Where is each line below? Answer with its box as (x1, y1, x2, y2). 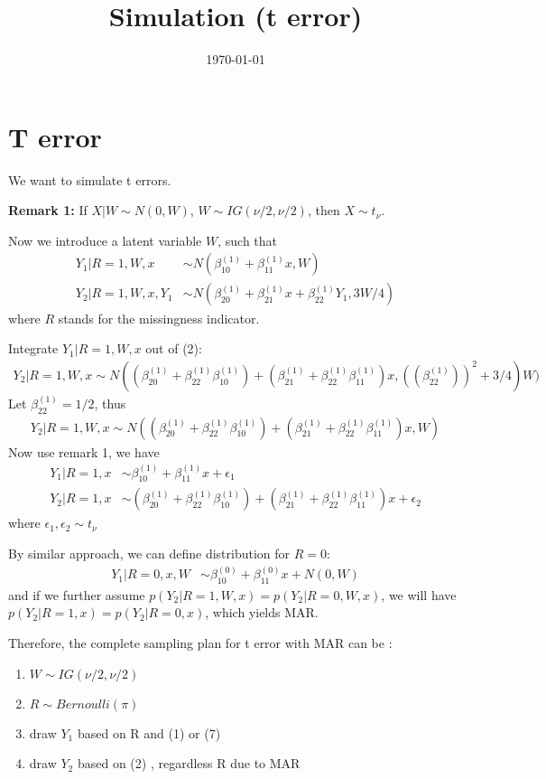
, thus (94, 393, 126, 412)
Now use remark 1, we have (8, 442, 160, 461)
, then (307, 201, 340, 220)
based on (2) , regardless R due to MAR (77, 754, 301, 773)
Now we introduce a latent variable (8, 230, 202, 249)
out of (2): (145, 339, 202, 358)
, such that (217, 230, 278, 249)
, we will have (381, 585, 457, 604)
